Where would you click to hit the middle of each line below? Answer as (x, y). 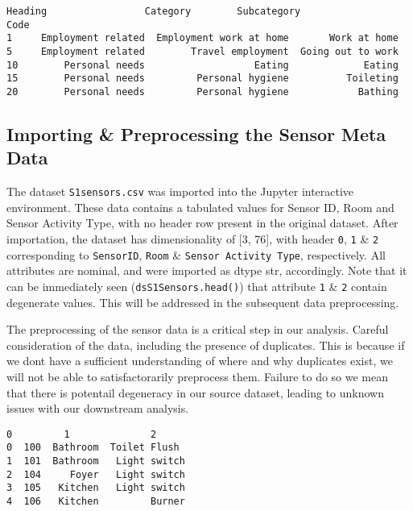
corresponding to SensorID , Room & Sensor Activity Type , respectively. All (196, 254)
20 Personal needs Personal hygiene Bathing (202, 91)
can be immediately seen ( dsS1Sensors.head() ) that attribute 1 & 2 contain (197, 286)
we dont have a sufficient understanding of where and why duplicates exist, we (200, 361)
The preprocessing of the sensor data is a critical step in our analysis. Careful (198, 329)
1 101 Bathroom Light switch (96, 461)
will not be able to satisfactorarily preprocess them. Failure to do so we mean (198, 376)
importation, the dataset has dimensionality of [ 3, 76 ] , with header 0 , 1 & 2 (193, 239)
